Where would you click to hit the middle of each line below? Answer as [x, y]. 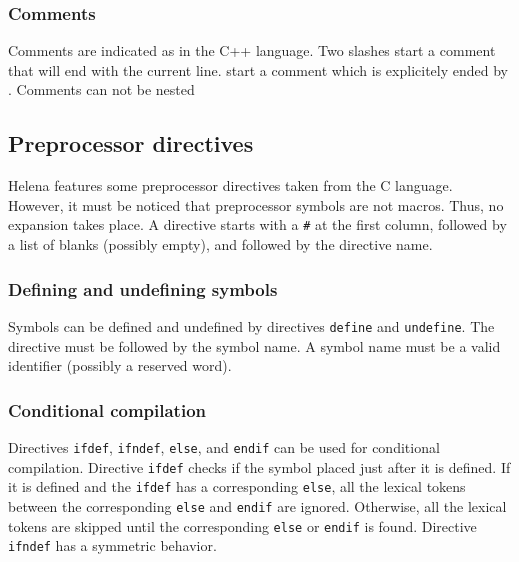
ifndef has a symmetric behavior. [112, 545]
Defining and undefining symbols [143, 288]
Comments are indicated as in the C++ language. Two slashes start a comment [252, 50]
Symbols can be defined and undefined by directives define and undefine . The [251, 325]
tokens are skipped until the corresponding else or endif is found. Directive [242, 525]
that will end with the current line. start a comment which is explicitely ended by [258, 69]
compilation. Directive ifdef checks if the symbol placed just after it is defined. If [259, 466]
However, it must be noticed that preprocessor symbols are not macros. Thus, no [256, 204]
